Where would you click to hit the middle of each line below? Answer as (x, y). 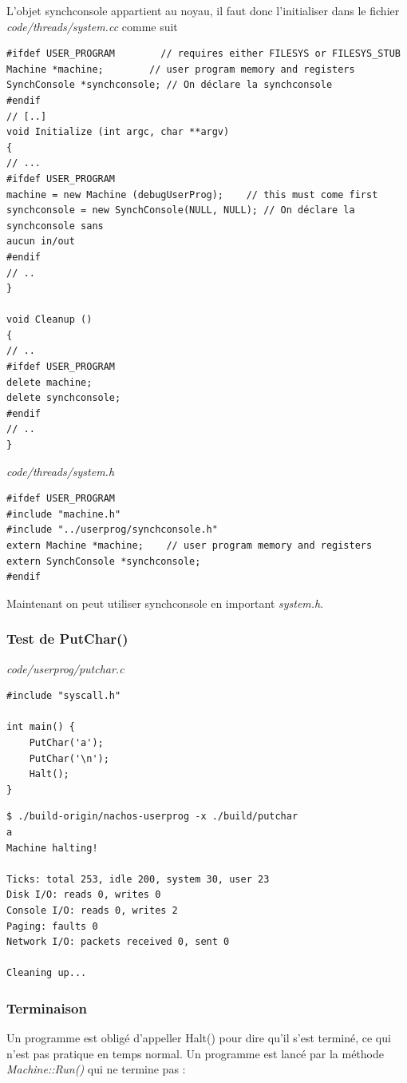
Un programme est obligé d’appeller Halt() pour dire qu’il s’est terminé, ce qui (199, 1038)
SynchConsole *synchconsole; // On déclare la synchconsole (170, 85)
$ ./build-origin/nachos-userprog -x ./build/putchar (152, 817)
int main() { (41, 727)
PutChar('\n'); (69, 758)
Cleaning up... (47, 973)
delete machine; (49, 382)
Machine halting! (52, 848)
